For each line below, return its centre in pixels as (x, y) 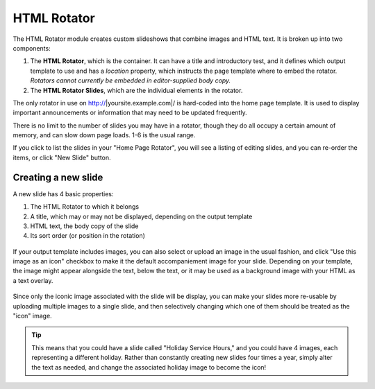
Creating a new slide (58, 177)
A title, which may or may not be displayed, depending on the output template (141, 216)
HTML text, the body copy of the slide (84, 226)
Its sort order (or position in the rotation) (88, 236)
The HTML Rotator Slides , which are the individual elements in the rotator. (136, 90)
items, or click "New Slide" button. (62, 157)
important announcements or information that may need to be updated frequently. (130, 113)
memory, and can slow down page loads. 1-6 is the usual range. (104, 135)
